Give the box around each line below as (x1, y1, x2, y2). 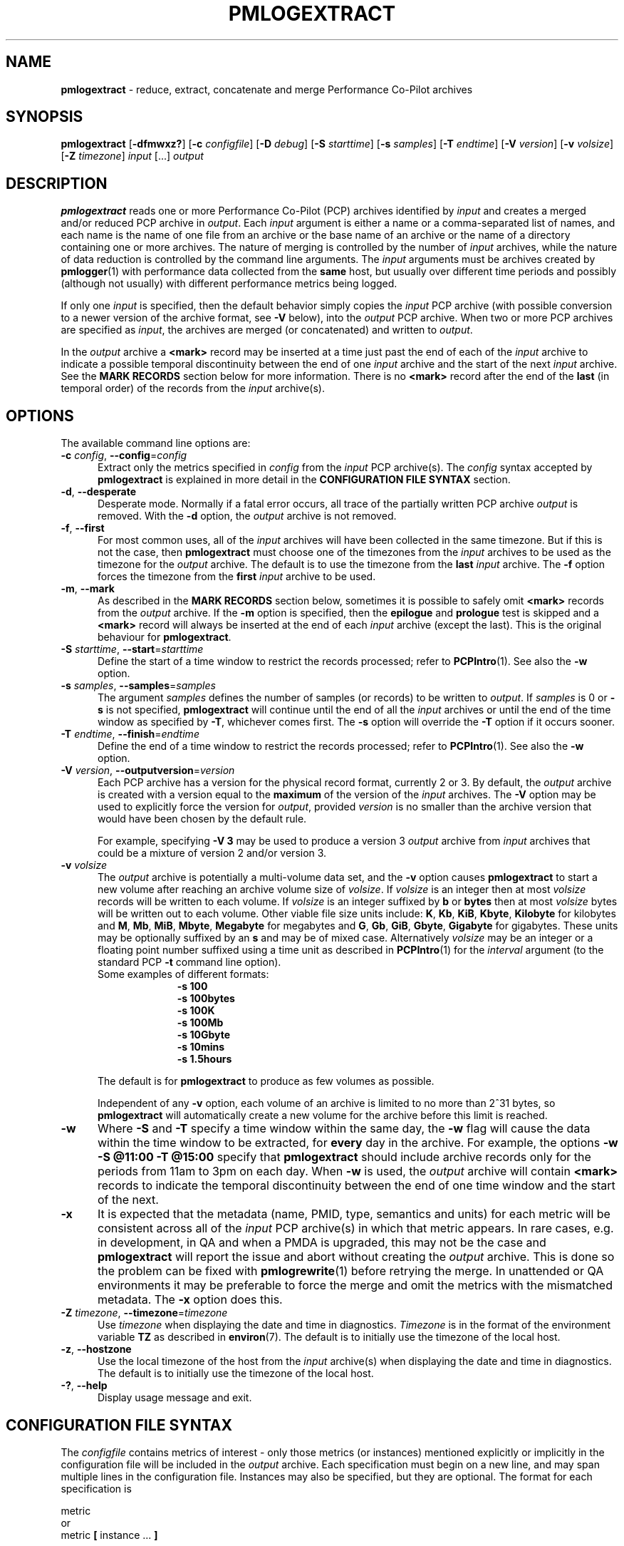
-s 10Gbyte (177, 1029, 231, 1041)
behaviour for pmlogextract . (98, 631, 232, 644)
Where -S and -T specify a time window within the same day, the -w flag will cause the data (97, 1121, 591, 1136)
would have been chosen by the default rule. (98, 813, 307, 825)
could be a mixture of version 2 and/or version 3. (98, 847, 327, 860)
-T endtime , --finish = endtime (61, 728, 199, 741)
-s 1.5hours (177, 1053, 232, 1066)
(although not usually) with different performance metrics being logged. (61, 277, 397, 290)
